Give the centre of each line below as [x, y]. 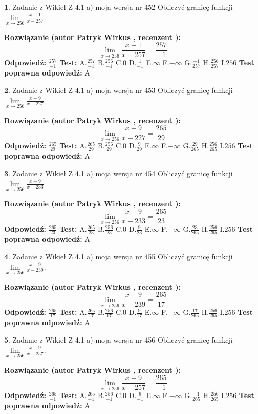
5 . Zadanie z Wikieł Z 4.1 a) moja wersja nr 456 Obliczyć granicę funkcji [119, 340]
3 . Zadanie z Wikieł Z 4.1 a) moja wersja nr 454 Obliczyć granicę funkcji [119, 173]
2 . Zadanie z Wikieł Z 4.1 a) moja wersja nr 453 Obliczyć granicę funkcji [119, 90]
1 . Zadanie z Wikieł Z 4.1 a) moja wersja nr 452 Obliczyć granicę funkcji [119, 7]
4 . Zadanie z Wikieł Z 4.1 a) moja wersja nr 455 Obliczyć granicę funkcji [119, 256]
